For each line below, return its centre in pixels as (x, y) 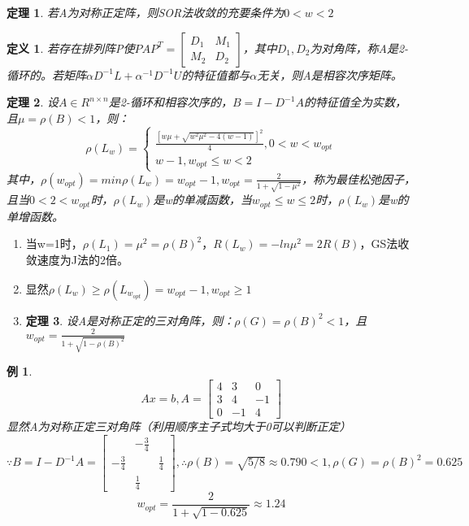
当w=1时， (54, 243)
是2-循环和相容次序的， (170, 102)
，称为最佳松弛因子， (359, 178)
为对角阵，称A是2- (359, 48)
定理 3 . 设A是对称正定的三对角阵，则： (130, 320)
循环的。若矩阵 (46, 74)
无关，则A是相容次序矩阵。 (330, 74)
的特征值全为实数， (355, 102)
